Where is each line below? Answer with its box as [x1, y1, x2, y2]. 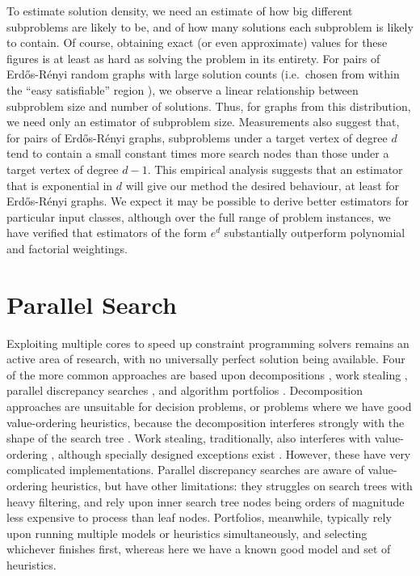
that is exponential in [6, 176, 113, 193]
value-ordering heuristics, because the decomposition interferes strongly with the [6, 413, 405, 430]
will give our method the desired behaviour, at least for [125, 176, 400, 193]
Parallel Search [6, 287, 177, 320]
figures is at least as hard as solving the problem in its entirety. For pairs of [6, 49, 380, 66]
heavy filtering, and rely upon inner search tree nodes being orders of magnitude [6, 493, 405, 510]
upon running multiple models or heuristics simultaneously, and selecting [6, 524, 367, 541]
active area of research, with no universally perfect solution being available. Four [6, 350, 405, 367]
